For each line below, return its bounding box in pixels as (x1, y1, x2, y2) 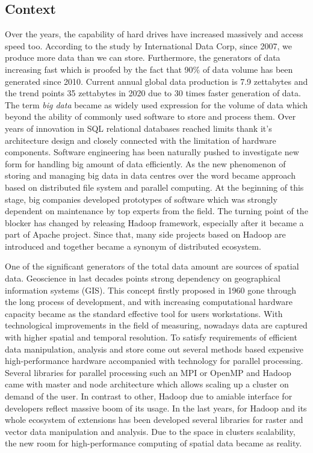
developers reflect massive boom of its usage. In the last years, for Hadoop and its (5, 401, 307, 414)
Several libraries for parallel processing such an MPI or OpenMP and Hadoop (5, 366, 291, 378)
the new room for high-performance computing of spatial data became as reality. (5, 437, 302, 449)
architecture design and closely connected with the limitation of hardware (5, 134, 276, 146)
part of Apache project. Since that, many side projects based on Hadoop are (5, 228, 286, 241)
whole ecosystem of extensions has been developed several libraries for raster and (5, 413, 303, 426)
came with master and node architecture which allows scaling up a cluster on (5, 378, 289, 390)
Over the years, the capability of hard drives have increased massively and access (5, 28, 303, 40)
